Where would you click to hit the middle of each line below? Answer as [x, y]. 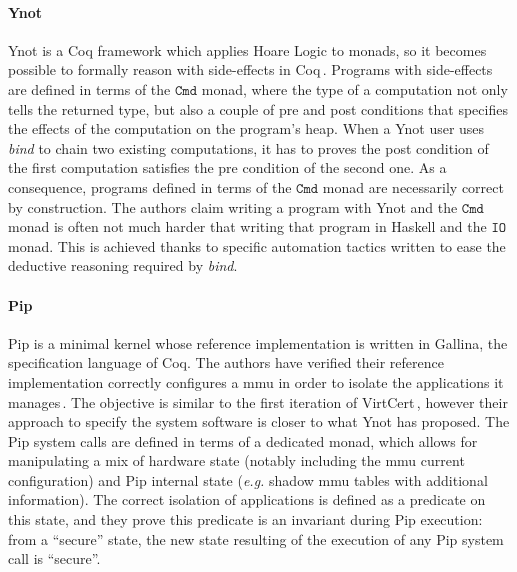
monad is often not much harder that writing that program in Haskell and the [247, 226]
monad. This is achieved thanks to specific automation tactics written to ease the [257, 245]
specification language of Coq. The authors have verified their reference [226, 362]
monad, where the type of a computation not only [354, 88]
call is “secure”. [54, 558]
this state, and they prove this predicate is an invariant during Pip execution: [245, 519]
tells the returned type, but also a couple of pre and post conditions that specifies [258, 108]
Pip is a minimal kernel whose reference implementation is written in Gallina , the [258, 342]
